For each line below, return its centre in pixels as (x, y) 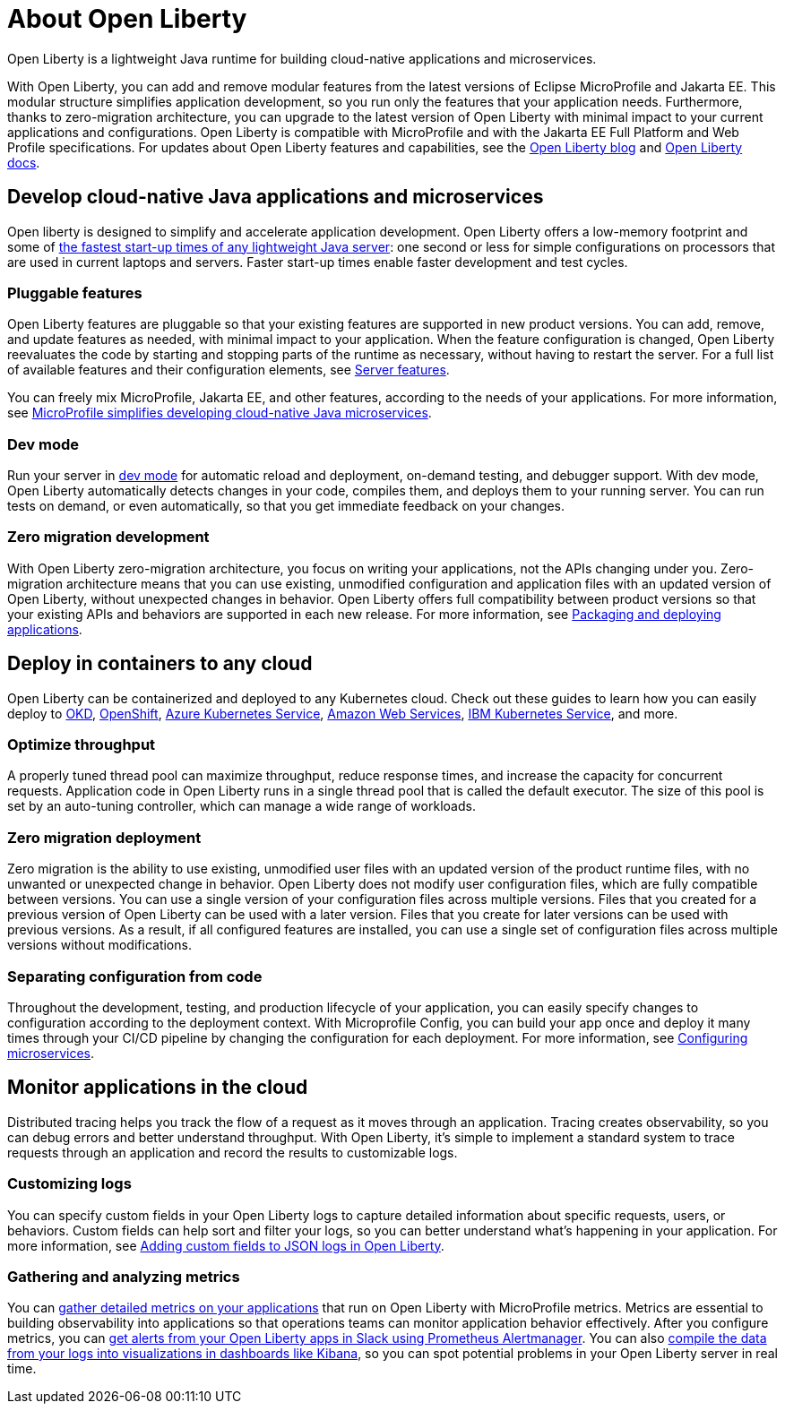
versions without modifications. (99, 945)
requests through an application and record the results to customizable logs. (233, 1152)
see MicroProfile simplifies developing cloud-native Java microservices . (220, 413)
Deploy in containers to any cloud (160, 664)
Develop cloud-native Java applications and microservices (276, 197)
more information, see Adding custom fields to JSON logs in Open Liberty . (226, 1245)
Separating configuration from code (135, 976)
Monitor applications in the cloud (158, 1088)
